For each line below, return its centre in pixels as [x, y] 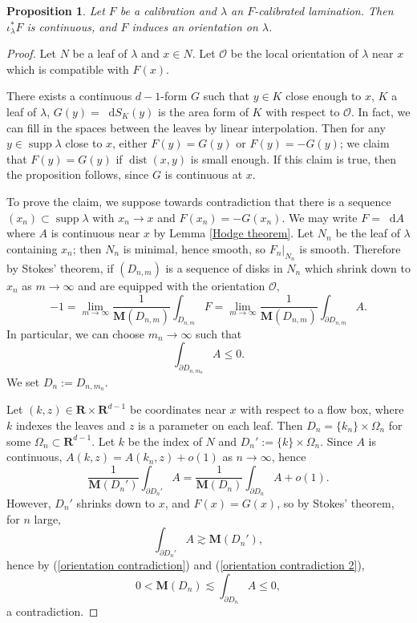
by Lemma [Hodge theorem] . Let [234, 233]
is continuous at [204, 174]
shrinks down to [116, 502]
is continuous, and [72, 26]
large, [47, 518]
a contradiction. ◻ [53, 611]
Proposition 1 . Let [56, 10]
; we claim [364, 143]
